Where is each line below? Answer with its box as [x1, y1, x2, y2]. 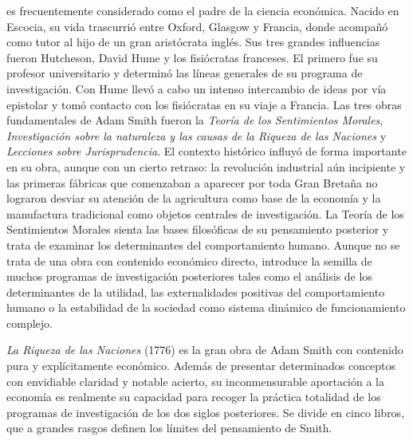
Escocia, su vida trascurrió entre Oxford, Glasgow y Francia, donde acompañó [6, 18, 388, 34]
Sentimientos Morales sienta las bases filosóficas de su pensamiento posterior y [6, 221, 389, 238]
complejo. [6, 314, 53, 331]
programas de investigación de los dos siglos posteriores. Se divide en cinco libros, [6, 404, 405, 420]
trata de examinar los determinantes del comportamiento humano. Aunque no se [6, 236, 400, 253]
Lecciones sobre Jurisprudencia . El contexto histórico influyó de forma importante [6, 143, 407, 159]
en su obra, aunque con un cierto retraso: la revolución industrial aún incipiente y [6, 158, 406, 175]
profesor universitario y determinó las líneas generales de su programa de [6, 65, 363, 81]
